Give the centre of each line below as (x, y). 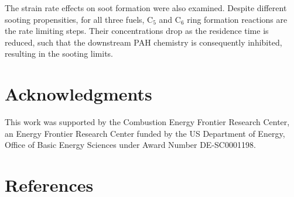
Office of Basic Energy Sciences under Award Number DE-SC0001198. (130, 145)
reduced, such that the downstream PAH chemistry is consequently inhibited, (143, 42)
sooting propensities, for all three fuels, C (79, 19)
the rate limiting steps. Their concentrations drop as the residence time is (137, 31)
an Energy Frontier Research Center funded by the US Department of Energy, (145, 133)
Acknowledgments (78, 94)
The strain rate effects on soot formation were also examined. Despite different (146, 8)
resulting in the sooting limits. (59, 53)
